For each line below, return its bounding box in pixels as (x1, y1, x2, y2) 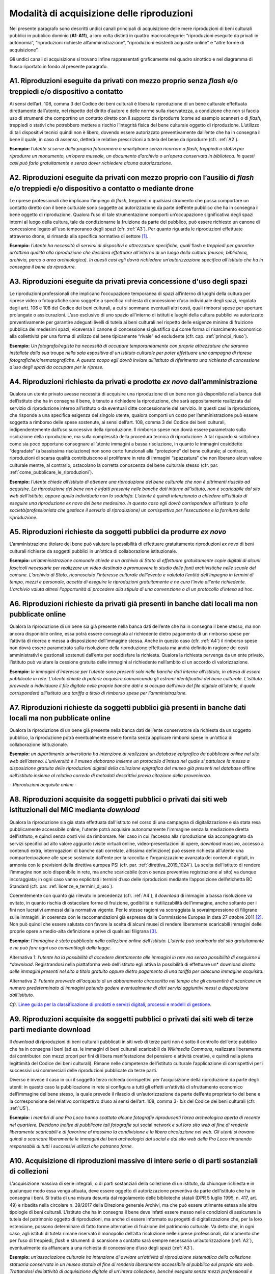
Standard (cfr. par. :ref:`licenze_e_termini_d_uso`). (9, 883, 114, 889)
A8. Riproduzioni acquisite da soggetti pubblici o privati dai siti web (9, 795, 228, 804)
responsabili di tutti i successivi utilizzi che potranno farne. (9, 1143, 133, 1149)
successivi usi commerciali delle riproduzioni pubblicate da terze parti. (9, 1067, 157, 1073)
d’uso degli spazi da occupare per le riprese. (9, 364, 104, 370)
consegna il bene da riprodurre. (9, 264, 76, 270)
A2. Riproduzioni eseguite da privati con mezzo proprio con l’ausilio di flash (9, 173, 254, 182)
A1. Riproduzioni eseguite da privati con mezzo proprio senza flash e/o (9, 76, 238, 85)
